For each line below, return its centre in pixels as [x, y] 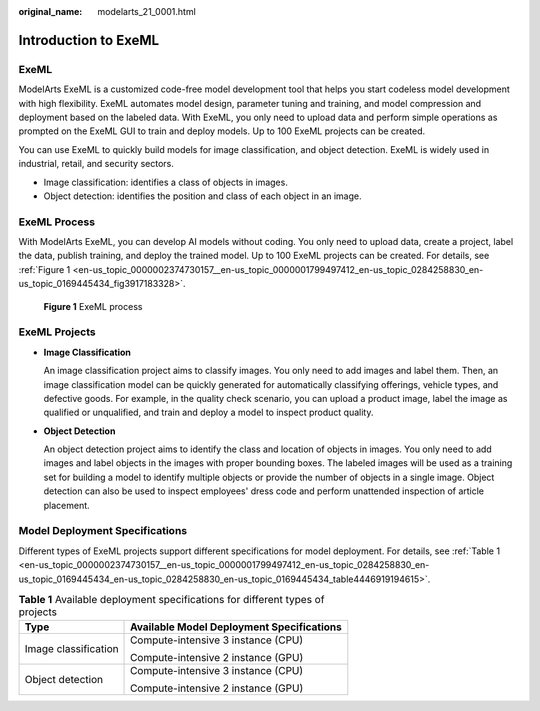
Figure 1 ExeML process [93, 306]
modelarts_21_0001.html [147, 11]
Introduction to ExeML [89, 40]
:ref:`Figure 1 [44, 269]
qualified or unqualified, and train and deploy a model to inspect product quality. [208, 412]
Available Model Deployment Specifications [236, 627]
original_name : [50, 11]
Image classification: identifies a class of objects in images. [166, 182]
